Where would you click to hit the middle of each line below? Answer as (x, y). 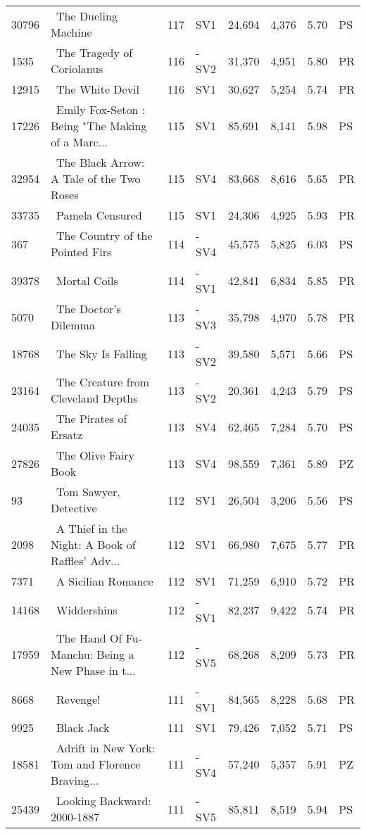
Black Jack (83, 727)
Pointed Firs (81, 252)
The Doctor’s (89, 309)
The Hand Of (89, 638)
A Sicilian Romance (105, 581)
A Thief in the (92, 528)
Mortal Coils (87, 280)
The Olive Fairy (95, 455)
